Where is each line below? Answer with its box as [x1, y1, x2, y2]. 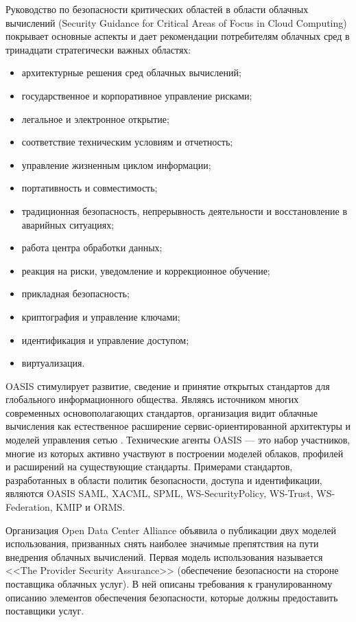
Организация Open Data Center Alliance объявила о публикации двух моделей [5, 522, 336, 537]
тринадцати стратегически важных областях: [5, 42, 191, 56]
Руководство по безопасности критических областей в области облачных [5, 2, 309, 16]
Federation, [5, 500, 53, 514]
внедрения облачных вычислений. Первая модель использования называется [5, 549, 323, 564]
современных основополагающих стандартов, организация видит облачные [5, 405, 318, 419]
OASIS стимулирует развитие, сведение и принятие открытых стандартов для [5, 378, 330, 393]
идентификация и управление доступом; [21, 332, 189, 347]
